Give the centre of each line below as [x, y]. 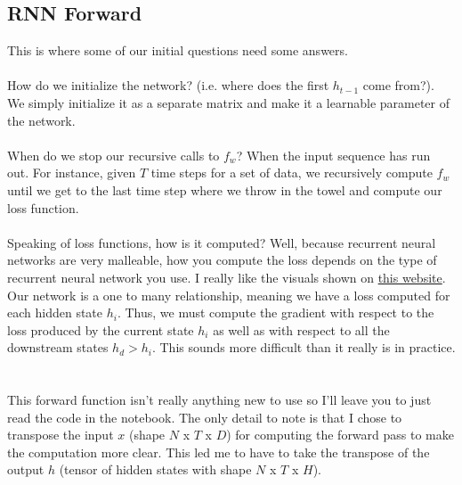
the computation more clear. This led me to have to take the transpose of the [219, 452]
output [26, 469]
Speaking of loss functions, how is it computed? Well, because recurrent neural [222, 242]
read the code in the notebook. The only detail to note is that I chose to [205, 417]
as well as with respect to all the [301, 329]
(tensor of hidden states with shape [155, 469]
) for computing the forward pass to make [340, 435]
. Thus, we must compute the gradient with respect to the [276, 312]
